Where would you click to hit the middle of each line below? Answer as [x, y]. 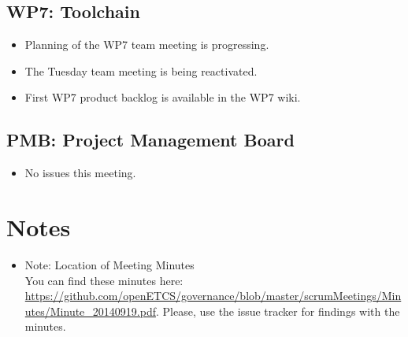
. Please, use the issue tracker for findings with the [278, 311]
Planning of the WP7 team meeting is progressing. [147, 44]
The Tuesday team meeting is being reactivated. [141, 70]
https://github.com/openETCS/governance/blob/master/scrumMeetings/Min [213, 296]
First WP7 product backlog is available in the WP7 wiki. [163, 97]
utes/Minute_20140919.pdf [90, 311]
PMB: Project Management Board [150, 140]
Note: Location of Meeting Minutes [109, 264]
